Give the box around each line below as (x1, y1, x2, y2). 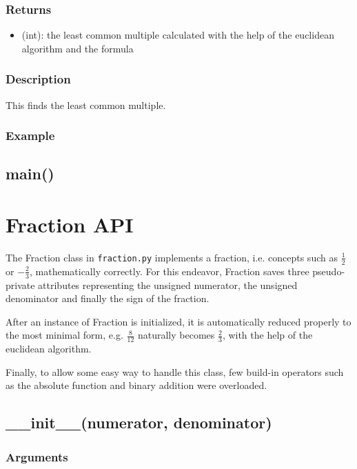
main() (6, 163, 54, 184)
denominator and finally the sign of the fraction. (6, 291, 210, 306)
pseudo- (312, 263, 345, 278)
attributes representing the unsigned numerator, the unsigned (38, 277, 298, 292)
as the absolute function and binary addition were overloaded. (6, 378, 267, 392)
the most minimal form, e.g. (6, 328, 123, 342)
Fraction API (6, 210, 134, 239)
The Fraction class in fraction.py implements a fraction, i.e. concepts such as (6, 250, 338, 264)
